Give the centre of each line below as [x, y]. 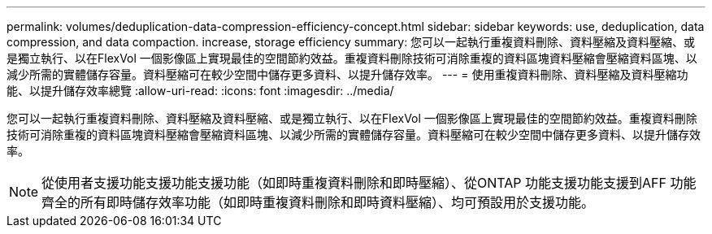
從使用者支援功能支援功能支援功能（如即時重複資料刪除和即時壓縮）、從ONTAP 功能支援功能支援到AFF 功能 [369, 183]
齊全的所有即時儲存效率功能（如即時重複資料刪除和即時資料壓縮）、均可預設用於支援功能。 [318, 202]
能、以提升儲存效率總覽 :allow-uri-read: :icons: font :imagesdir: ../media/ [200, 91]
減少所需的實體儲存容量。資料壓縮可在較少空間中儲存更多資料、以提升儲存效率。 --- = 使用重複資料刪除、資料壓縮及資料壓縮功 [347, 74]
